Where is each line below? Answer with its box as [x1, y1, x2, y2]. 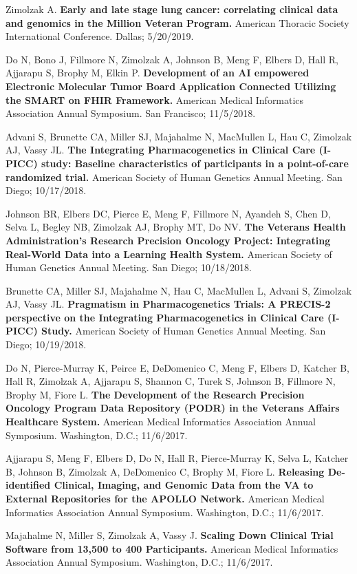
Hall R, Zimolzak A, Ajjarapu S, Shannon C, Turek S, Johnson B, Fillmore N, [6, 374, 336, 388]
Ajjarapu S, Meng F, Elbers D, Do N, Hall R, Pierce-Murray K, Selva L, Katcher [6, 451, 349, 465]
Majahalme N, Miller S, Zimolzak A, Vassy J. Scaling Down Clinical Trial [6, 528, 334, 542]
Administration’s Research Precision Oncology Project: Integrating [6, 233, 331, 247]
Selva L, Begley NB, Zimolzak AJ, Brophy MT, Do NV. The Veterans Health [6, 220, 346, 234]
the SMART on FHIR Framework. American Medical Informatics [6, 92, 304, 107]
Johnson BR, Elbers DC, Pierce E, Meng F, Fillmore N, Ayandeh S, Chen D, [6, 206, 331, 220]
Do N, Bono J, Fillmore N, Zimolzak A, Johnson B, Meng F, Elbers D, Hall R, [6, 52, 339, 66]
